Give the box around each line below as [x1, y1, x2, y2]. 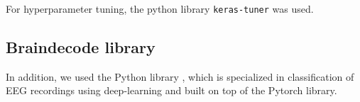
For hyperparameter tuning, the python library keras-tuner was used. [6, 1, 314, 16]
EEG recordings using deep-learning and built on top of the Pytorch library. [6, 83, 337, 98]
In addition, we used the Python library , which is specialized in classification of [6, 69, 354, 84]
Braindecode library [6, 36, 156, 58]
